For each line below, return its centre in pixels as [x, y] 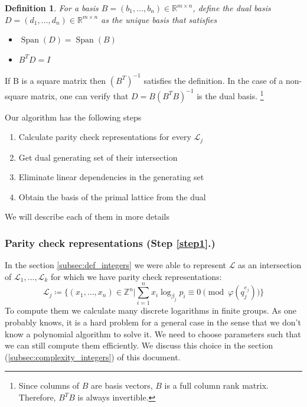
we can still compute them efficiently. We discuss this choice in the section [139, 345]
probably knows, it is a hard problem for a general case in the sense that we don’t [153, 322]
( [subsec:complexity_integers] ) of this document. [93, 356]
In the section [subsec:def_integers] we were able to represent [115, 265]
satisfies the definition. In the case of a [213, 80]
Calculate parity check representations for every [105, 137]
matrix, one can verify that [80, 95]
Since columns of [49, 385]
